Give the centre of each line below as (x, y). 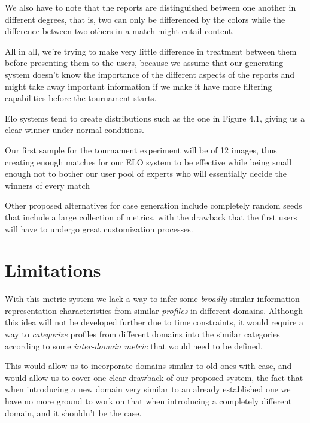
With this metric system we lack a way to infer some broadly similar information (152, 299)
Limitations (53, 270)
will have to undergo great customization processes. (99, 229)
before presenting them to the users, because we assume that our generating (144, 63)
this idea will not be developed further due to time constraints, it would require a (154, 322)
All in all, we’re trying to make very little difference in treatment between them (151, 51)
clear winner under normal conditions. (75, 130)
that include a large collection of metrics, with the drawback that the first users (151, 217)
